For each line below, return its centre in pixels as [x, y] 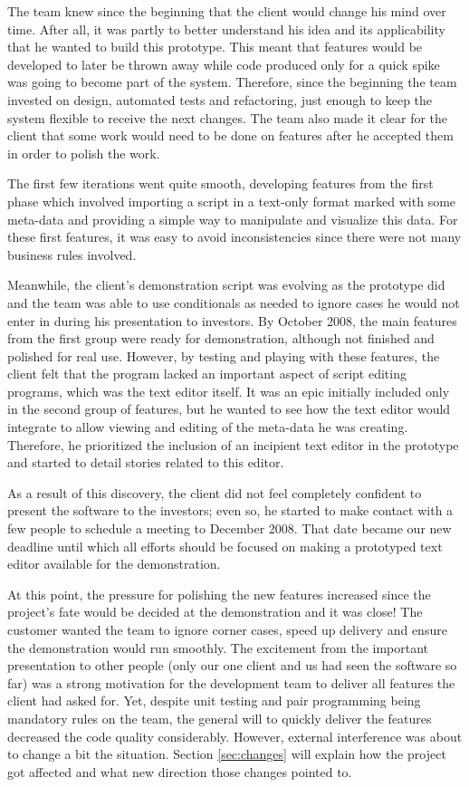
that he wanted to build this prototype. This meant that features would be [215, 47]
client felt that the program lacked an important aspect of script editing [207, 374]
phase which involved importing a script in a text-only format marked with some [232, 201]
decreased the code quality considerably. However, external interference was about [235, 736]
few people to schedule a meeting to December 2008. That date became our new [230, 528]
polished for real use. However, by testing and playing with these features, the [224, 355]
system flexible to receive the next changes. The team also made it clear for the [228, 117]
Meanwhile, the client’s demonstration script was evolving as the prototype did [226, 285]
